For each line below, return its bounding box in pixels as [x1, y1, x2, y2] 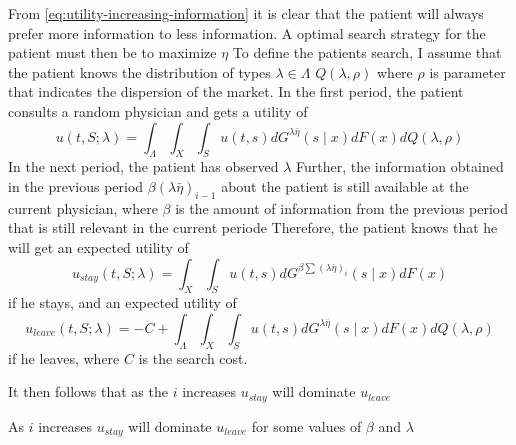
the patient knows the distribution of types [8, 61, 271, 82]
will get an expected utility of [8, 236, 189, 257]
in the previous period [8, 175, 144, 196]
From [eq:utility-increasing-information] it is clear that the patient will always [8, 3, 484, 23]
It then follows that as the [8, 381, 168, 402]
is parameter [429, 61, 506, 82]
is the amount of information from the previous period [175, 197, 509, 218]
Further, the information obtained [296, 156, 504, 177]
